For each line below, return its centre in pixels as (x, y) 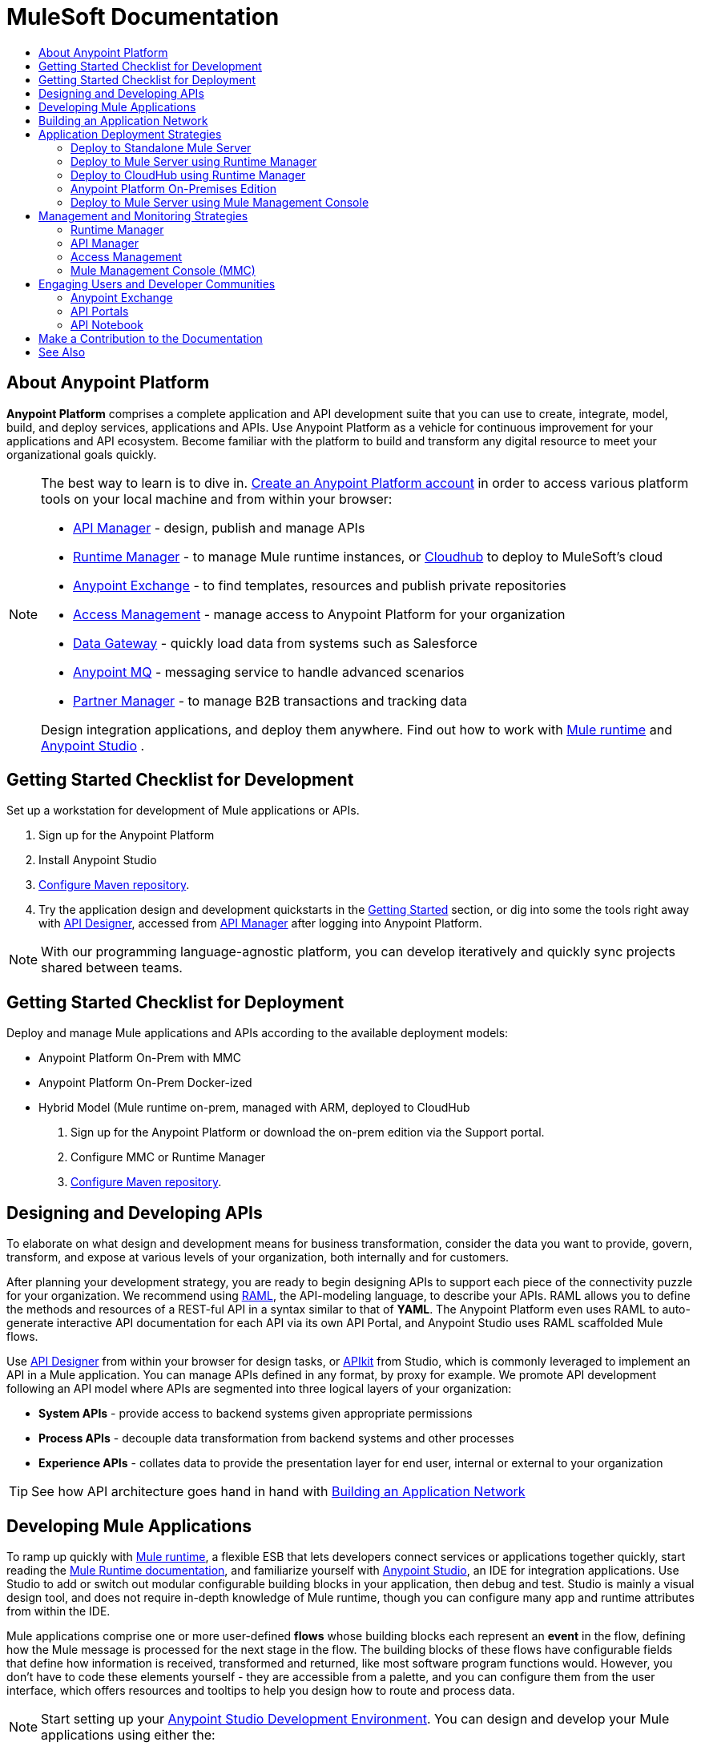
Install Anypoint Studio (98, 860)
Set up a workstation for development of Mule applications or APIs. (183, 811)
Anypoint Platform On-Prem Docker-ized (145, 1083)
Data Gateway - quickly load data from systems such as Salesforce (275, 643)
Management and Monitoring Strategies (143, 215)
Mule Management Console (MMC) (163, 270)
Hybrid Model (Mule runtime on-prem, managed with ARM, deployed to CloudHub (254, 1108)
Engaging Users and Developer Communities (157, 284)
